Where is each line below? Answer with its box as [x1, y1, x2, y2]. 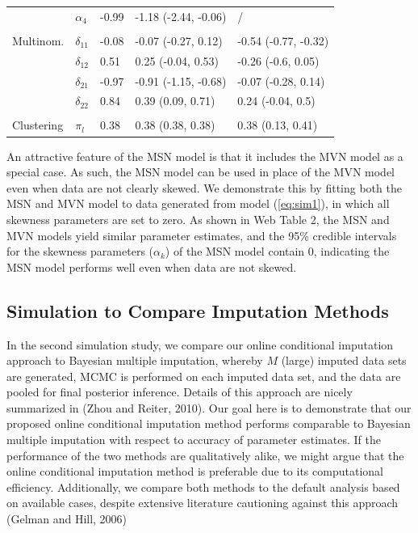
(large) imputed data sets [281, 352, 407, 369]
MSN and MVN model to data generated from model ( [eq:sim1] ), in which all [6, 195, 390, 212]
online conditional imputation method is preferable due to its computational [6, 463, 383, 480]
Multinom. [12, 32, 65, 49]
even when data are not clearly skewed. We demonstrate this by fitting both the [6, 179, 402, 196]
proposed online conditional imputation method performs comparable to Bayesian [6, 415, 411, 432]
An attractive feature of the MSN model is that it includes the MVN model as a [6, 147, 403, 164]
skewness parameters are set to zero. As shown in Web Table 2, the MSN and [6, 210, 390, 227]
